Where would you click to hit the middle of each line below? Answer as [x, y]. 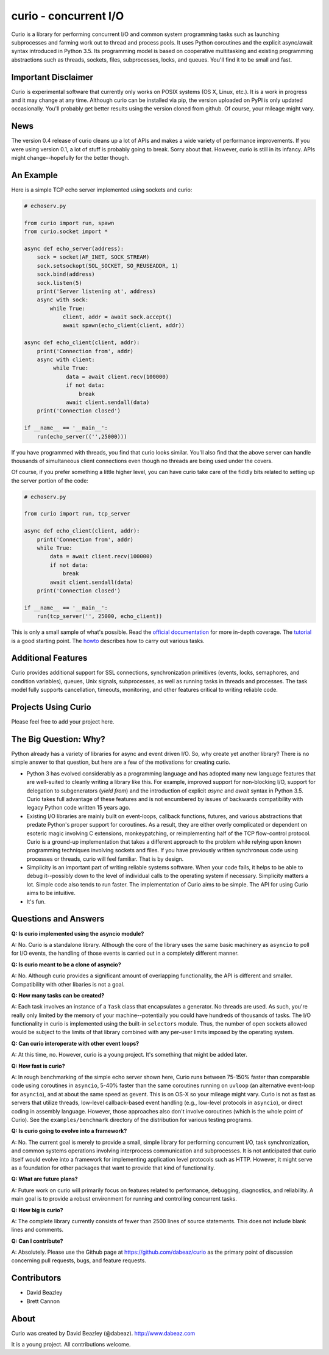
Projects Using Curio [51, 707]
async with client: [66, 360]
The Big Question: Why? [58, 739]
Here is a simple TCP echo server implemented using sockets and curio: [102, 190]
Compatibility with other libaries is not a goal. [68, 984]
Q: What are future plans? [45, 1179]
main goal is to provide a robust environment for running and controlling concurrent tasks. [124, 1199]
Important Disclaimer [52, 77]
